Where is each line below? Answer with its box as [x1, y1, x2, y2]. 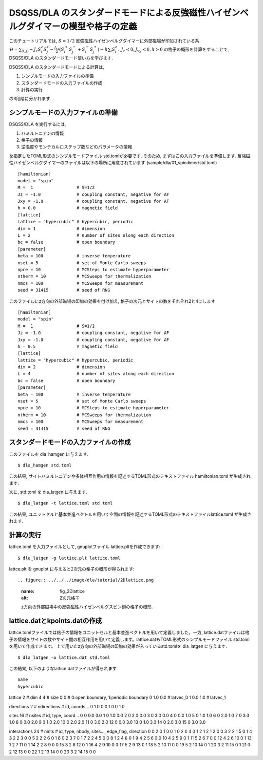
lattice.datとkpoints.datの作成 [9, 617, 102, 625]
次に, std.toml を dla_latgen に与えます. [9, 489, 88, 495]
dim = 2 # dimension [18, 364, 105, 370]
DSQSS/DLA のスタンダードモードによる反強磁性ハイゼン [9, 7, 241, 18]
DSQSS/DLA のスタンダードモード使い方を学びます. [9, 55, 113, 61]
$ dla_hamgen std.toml [18, 462, 72, 468]
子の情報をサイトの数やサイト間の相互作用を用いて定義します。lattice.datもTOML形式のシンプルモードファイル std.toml [9, 636, 250, 642]
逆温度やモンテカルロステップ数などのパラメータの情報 [21, 144, 132, 150]
